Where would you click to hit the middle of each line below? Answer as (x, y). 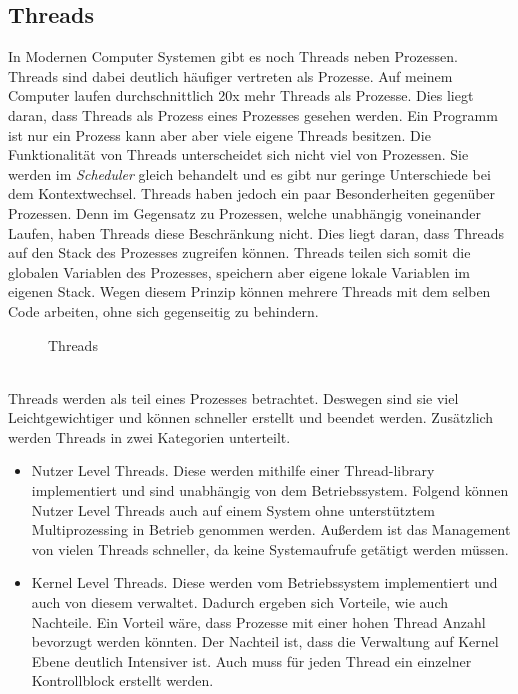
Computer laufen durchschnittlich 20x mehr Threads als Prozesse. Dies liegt (241, 95)
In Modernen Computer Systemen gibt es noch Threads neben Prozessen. (233, 56)
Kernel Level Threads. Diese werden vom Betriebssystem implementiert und (264, 582)
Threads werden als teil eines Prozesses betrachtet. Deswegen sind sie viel (233, 397)
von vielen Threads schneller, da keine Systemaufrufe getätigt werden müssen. (270, 548)
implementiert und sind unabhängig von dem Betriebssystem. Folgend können (270, 490)
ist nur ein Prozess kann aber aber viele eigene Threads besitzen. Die (219, 134)
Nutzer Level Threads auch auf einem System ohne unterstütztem (233, 509)
